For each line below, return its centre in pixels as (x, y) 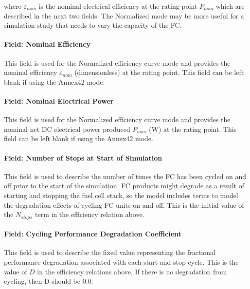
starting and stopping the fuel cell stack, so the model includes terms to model (121, 195)
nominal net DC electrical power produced (67, 129)
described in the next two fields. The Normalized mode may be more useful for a (124, 15)
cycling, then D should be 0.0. (49, 281)
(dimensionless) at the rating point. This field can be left (159, 72)
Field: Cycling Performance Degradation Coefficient (93, 234)
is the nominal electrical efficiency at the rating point (118, 6)
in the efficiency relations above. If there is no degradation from (132, 271)
